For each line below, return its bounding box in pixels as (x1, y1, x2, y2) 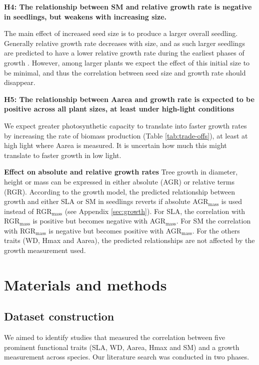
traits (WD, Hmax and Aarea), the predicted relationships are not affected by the (4, 235, 255, 245)
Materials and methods (4, 274, 167, 294)
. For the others (192, 225, 240, 235)
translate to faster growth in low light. (4, 149, 121, 160)
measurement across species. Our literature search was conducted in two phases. (4, 351, 249, 362)
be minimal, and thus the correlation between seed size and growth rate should (4, 67, 246, 77)
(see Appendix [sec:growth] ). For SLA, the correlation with (64, 205, 245, 216)
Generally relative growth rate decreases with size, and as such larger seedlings (4, 37, 245, 48)
